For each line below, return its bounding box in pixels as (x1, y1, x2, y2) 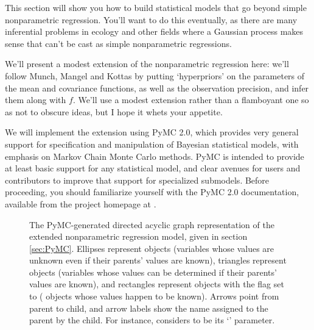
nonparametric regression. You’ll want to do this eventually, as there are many (5, 13, 298, 26)
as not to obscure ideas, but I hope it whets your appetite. (5, 105, 223, 118)
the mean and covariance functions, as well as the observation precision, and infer (5, 81, 309, 94)
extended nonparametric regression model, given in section (29, 230, 248, 243)
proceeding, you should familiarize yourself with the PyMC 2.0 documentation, (5, 185, 299, 198)
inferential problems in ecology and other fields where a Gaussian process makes (5, 25, 304, 38)
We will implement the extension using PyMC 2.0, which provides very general (5, 126, 299, 138)
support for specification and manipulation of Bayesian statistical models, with (5, 137, 299, 150)
